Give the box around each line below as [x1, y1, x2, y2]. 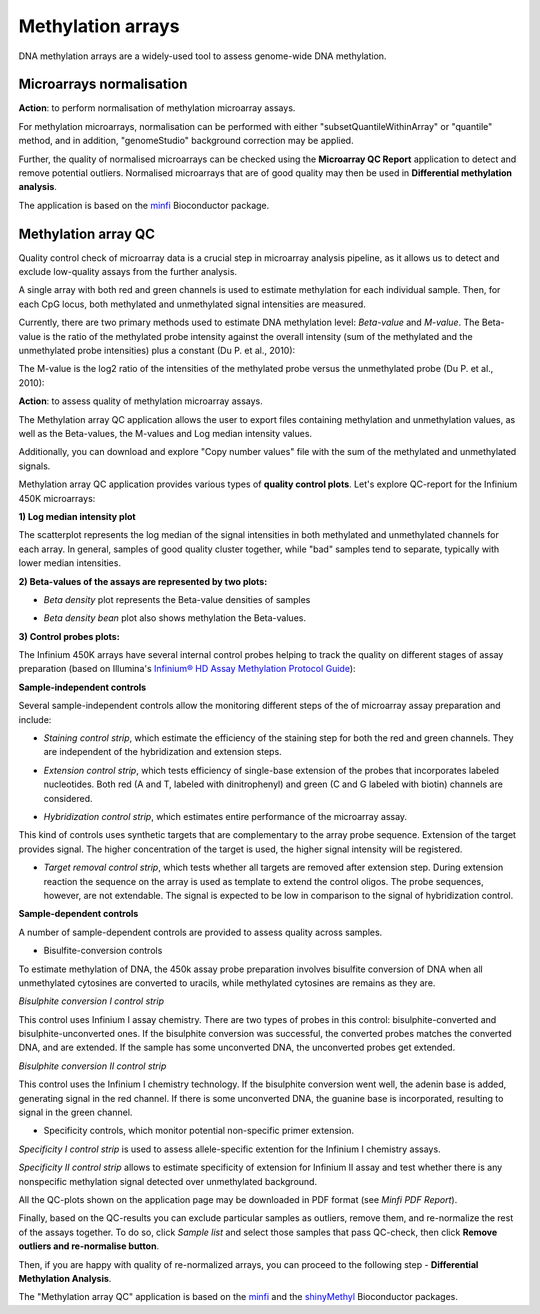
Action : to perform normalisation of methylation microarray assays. [18, 102, 296, 114]
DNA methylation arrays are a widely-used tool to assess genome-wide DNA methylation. [18, 50, 387, 62]
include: [18, 713, 52, 725]
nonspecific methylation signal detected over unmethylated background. [18, 1175, 318, 1187]
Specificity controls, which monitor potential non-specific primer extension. [43, 1125, 355, 1137]
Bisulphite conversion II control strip [18, 1060, 167, 1072]
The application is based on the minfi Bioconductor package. [18, 199, 270, 211]
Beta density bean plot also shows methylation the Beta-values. [43, 612, 307, 624]
